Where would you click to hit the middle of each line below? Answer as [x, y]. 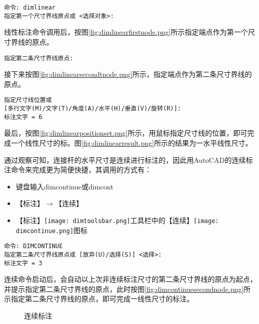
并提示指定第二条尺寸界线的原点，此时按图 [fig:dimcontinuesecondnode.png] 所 [127, 289]
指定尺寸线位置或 [28, 100]
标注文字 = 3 [23, 263]
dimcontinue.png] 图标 [52, 230]
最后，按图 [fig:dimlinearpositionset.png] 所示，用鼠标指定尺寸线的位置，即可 [126, 133]
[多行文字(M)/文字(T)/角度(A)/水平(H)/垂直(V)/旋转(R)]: [93, 109]
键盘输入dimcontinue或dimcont [64, 186]
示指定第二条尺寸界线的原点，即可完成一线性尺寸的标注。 [99, 299]
